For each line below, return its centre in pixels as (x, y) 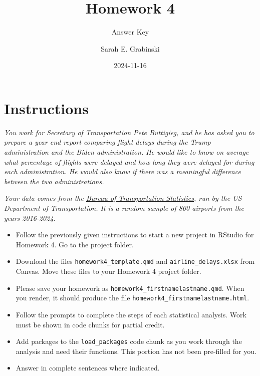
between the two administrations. (54, 181)
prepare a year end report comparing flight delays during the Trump (107, 142)
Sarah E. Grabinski (130, 48)
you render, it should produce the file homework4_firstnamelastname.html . (133, 298)
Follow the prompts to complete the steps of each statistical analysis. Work (131, 314)
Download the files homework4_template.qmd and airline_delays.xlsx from (135, 261)
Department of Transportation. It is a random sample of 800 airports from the (124, 208)
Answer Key (130, 32)
